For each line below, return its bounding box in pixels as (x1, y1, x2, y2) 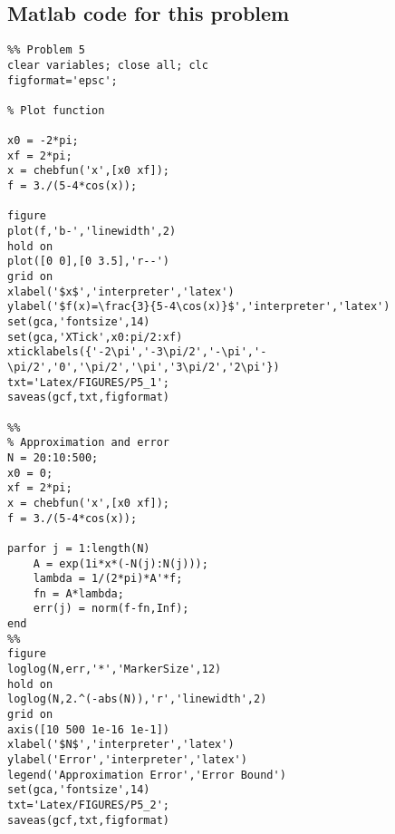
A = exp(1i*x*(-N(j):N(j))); (33, 557, 208, 570)
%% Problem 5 (7, 44, 85, 57)
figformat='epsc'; (7, 73, 118, 87)
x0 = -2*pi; (7, 134, 79, 148)
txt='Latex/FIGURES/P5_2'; (7, 799, 169, 812)
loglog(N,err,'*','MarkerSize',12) (7, 663, 222, 676)
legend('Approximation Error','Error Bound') (7, 768, 286, 781)
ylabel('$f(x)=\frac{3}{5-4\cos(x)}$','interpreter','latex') (7, 300, 390, 314)
